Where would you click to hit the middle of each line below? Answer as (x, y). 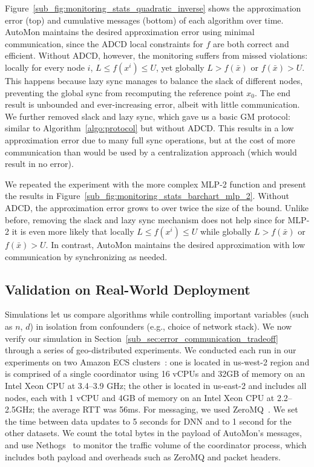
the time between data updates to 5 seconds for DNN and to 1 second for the (148, 421)
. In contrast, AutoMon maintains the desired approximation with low (175, 245)
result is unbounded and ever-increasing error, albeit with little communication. (152, 104)
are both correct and (251, 43)
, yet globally (180, 67)
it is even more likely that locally (73, 231)
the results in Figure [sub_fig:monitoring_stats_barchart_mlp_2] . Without (147, 196)
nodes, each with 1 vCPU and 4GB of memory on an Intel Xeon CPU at (140, 397)
